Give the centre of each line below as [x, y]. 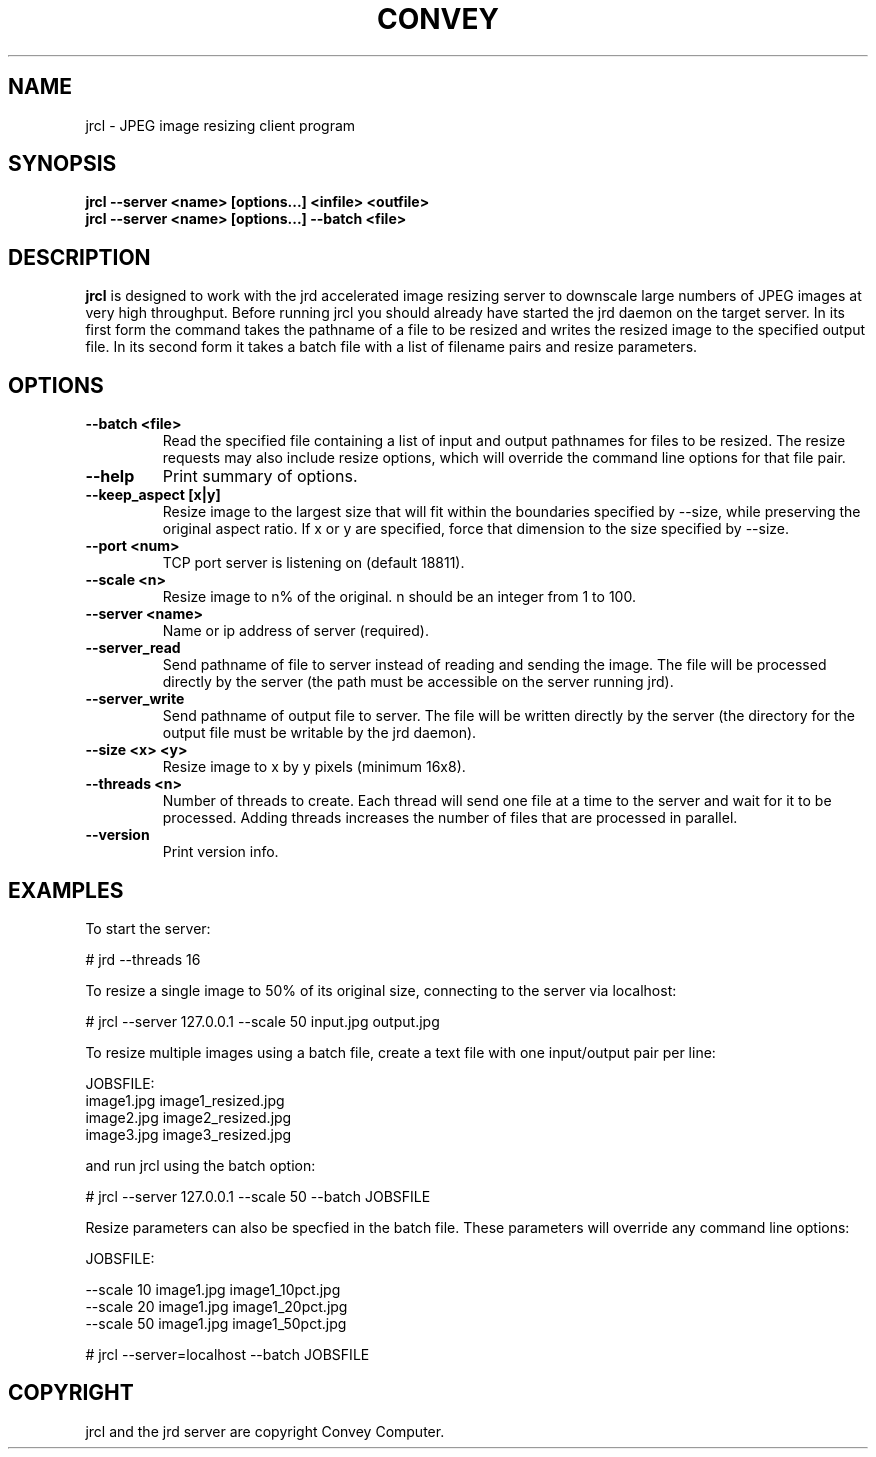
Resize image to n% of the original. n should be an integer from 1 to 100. [399, 597]
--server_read [133, 648]
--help [110, 476]
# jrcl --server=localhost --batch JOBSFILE [227, 1354]
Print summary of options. [260, 476]
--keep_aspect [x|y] [153, 495]
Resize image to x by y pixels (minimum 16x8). [314, 767]
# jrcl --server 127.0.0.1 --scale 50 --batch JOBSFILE [258, 1196]
